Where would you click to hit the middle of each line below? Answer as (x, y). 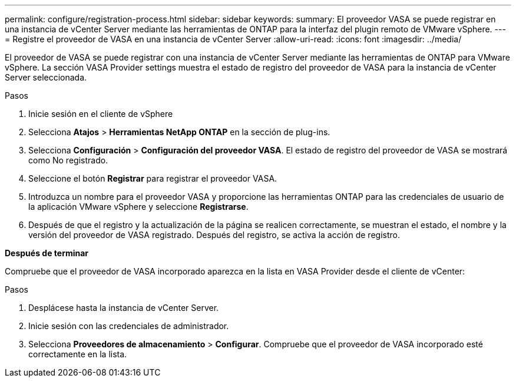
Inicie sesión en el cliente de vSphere (101, 114)
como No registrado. (68, 160)
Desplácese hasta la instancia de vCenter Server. (124, 308)
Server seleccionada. (46, 77)
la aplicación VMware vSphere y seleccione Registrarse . (138, 207)
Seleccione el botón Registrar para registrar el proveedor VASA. (153, 178)
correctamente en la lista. (78, 354)
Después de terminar (47, 253)
